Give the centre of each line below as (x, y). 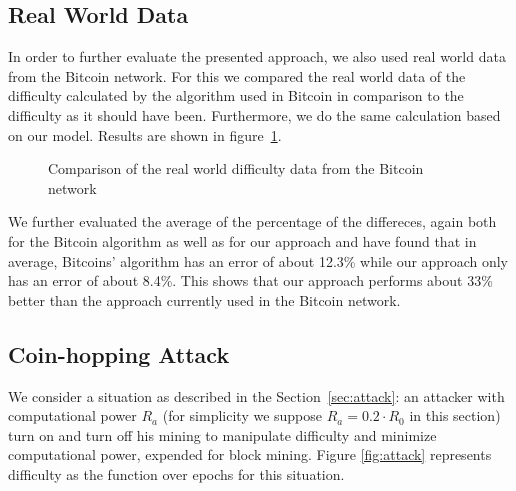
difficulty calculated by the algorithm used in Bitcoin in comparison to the (236, 95)
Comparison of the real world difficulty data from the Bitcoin (236, 168)
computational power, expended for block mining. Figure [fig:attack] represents (250, 454)
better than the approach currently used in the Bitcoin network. (204, 299)
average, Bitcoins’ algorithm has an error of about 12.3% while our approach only (258, 260)
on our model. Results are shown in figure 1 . (145, 134)
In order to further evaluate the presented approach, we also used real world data (257, 56)
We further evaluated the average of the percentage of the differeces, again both (252, 221)
